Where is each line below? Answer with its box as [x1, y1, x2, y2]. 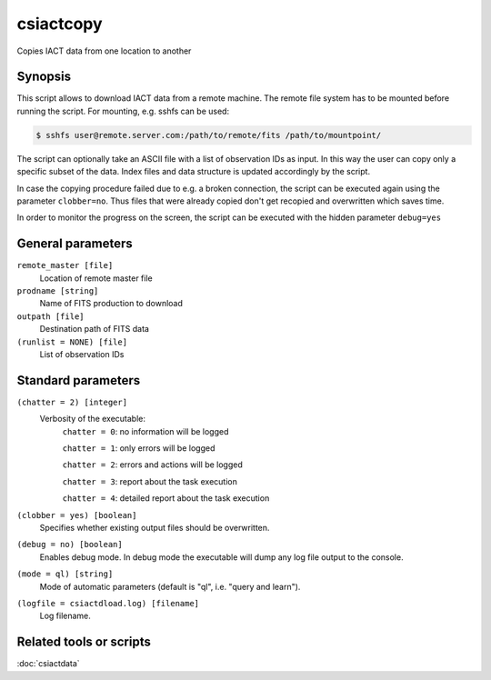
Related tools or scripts [16, 635, 152, 650]
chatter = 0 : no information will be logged [62, 425, 229, 436]
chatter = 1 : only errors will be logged [62, 443, 215, 454]
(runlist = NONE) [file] [16, 336, 127, 347]
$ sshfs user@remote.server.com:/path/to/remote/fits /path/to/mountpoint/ [35, 130, 382, 140]
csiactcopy [16, 14, 104, 34]
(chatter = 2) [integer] [16, 396, 127, 407]
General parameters [16, 236, 134, 252]
